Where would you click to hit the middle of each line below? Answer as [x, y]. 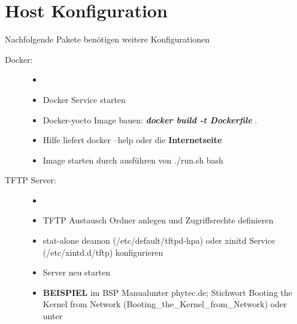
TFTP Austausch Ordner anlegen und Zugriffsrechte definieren [158, 220]
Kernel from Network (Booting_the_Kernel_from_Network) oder [165, 304]
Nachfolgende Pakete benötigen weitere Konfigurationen [107, 39]
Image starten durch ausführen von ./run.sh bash [133, 160]
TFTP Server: [31, 180]
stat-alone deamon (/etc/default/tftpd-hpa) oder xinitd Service [159, 240]
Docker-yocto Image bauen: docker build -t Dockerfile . [150, 119]
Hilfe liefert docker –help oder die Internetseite [132, 140]
